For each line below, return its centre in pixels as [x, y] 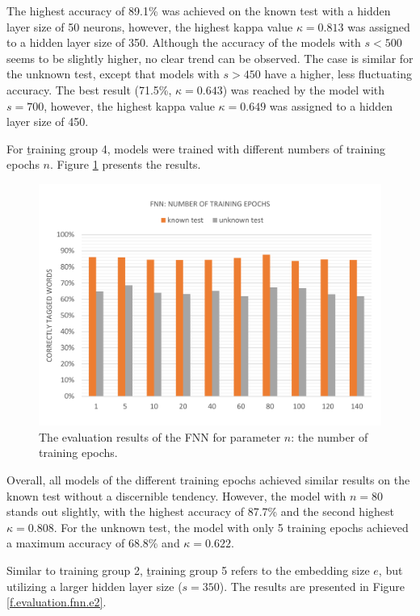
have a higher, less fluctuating [338, 74]
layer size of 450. [48, 122]
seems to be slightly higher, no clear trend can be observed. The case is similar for [210, 58]
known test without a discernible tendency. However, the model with [176, 495]
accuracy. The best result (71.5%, [89, 89]
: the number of [330, 436]
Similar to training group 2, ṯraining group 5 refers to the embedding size [188, 570]
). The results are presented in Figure [312, 586]
